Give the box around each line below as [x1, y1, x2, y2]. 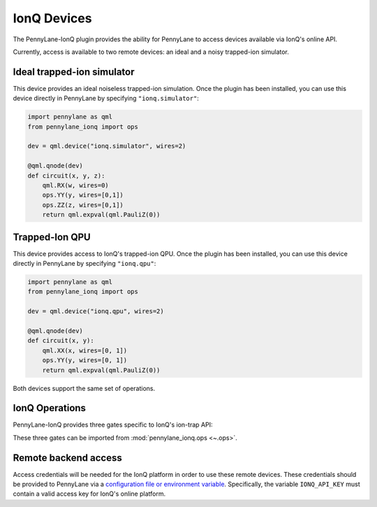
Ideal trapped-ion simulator [13, 66, 135, 78]
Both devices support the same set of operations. [13, 384, 156, 392]
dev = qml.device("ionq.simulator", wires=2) [27, 142, 186, 150]
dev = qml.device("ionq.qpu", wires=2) [27, 308, 164, 315]
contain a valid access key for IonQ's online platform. [13, 490, 166, 498]
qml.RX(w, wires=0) [42, 181, 110, 189]
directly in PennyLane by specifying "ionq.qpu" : [13, 259, 156, 268]
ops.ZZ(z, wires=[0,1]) [42, 201, 124, 209]
